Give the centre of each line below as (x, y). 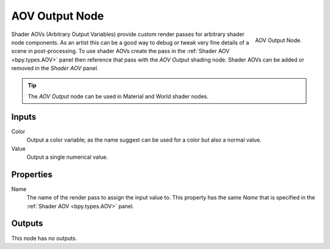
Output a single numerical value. (67, 157)
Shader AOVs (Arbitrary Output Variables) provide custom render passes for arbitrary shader (128, 34)
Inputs (24, 117)
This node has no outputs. (44, 238)
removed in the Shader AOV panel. (55, 68)
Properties (32, 174)
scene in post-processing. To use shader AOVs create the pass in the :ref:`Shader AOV (120, 51)
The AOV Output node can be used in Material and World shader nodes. (118, 96)
